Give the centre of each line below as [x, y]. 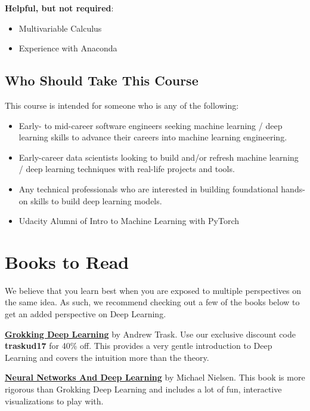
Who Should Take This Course [102, 80]
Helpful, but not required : [59, 8]
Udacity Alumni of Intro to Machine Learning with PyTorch [129, 221]
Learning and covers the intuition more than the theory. [107, 357]
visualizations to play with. [54, 401]
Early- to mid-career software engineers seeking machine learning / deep [151, 125]
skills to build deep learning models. [96, 200]
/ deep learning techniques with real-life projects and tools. [127, 169]
